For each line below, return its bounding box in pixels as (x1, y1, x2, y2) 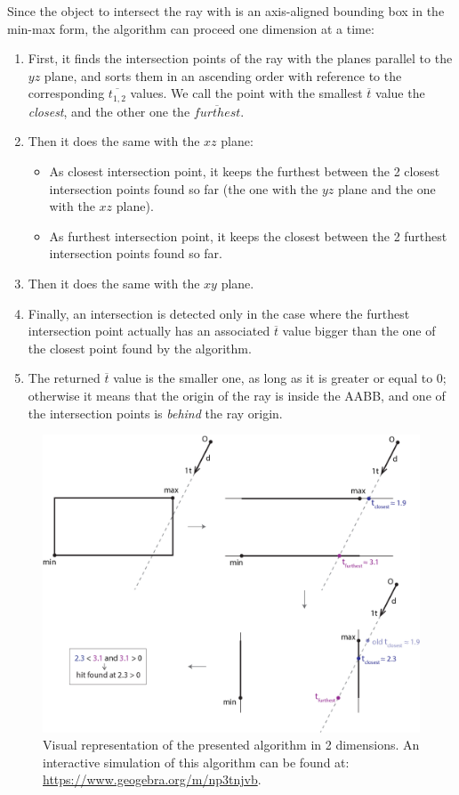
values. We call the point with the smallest (130, 84, 363, 102)
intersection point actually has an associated (28, 321, 270, 340)
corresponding (28, 84, 105, 102)
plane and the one (338, 179, 436, 198)
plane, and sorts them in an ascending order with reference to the (44, 66, 402, 85)
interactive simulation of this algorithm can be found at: (43, 752, 350, 771)
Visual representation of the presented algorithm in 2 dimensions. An (43, 735, 420, 754)
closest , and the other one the (28, 101, 190, 120)
